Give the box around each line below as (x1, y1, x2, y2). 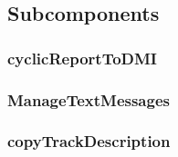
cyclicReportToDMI (7, 46, 157, 69)
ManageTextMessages (7, 88, 170, 111)
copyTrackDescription (7, 130, 171, 152)
